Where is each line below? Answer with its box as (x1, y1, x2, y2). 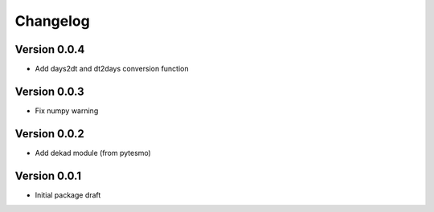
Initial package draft (35, 190, 101, 200)
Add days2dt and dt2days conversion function (35, 64, 189, 74)
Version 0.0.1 (14, 169, 82, 182)
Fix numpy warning (35, 105, 99, 116)
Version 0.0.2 (14, 127, 84, 141)
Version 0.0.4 (14, 43, 85, 56)
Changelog (14, 12, 90, 30)
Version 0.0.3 (14, 84, 84, 98)
